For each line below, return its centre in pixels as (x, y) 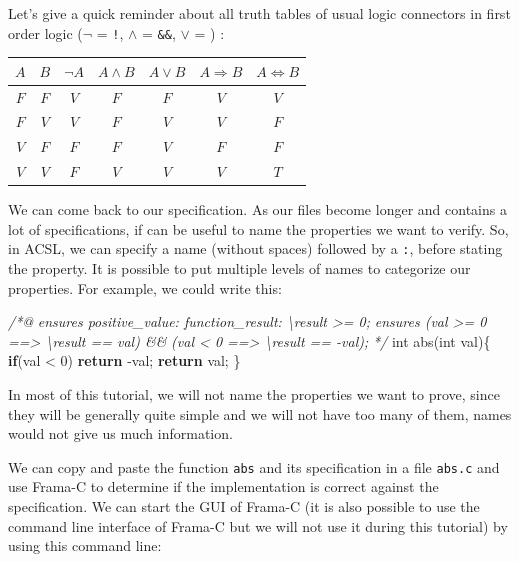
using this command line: (85, 545)
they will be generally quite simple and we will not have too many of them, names (260, 413)
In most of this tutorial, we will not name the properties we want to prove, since (254, 394)
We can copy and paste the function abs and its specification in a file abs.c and (254, 466)
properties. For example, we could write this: (145, 287)
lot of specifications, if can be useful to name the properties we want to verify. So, (258, 228)
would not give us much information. (120, 433)
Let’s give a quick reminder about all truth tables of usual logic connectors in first (259, 13)
